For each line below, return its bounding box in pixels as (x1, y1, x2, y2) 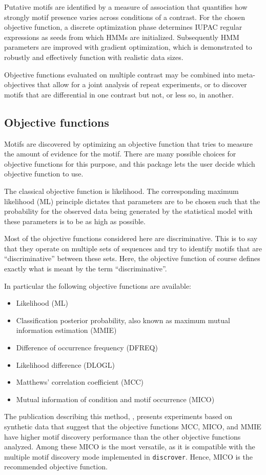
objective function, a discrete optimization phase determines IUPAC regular (4, 22, 242, 32)
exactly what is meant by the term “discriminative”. (4, 263, 167, 274)
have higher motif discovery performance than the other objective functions (4, 431, 241, 442)
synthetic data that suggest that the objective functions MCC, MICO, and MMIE (4, 421, 261, 432)
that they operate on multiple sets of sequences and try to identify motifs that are (4, 243, 262, 253)
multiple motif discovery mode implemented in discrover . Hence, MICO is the (4, 451, 253, 462)
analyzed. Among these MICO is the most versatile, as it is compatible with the (4, 441, 255, 452)
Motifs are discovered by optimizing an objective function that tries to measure (4, 138, 253, 149)
